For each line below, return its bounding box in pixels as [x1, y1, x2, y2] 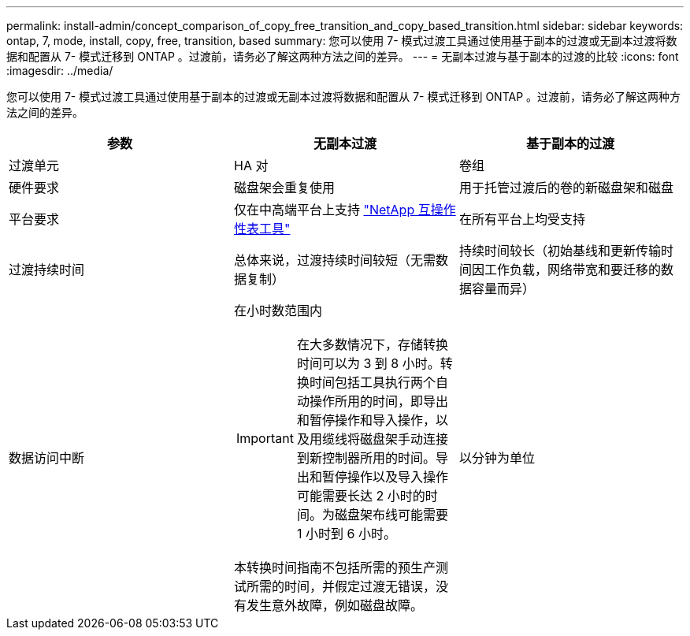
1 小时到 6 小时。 [296, 526, 396, 541]
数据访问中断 [9, 450, 85, 466]
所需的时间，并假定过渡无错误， [246, 578, 436, 594]
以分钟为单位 [458, 450, 535, 466]
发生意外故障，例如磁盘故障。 [246, 597, 423, 613]
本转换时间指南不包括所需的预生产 [233, 560, 436, 575]
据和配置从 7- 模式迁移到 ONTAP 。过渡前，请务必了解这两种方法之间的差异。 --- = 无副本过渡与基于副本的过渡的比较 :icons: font [6, 50, 679, 63]
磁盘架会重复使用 [233, 180, 335, 195]
